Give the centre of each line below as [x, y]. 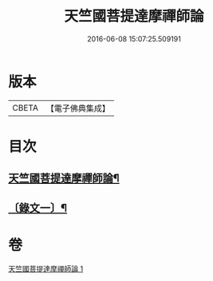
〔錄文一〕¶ [38, 208]
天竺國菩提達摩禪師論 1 [46, 268]
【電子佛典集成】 [78, 108]
